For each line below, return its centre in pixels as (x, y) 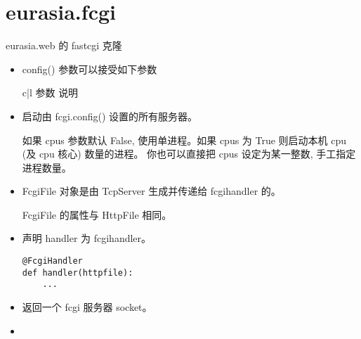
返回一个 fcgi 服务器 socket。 (87, 307)
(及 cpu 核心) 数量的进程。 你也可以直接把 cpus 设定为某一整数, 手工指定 (189, 154)
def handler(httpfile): (78, 273)
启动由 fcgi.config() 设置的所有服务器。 (110, 116)
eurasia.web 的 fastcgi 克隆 (64, 45)
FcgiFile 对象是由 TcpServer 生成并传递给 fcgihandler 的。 (151, 191)
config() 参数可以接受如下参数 (90, 69)
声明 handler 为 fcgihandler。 (87, 238)
